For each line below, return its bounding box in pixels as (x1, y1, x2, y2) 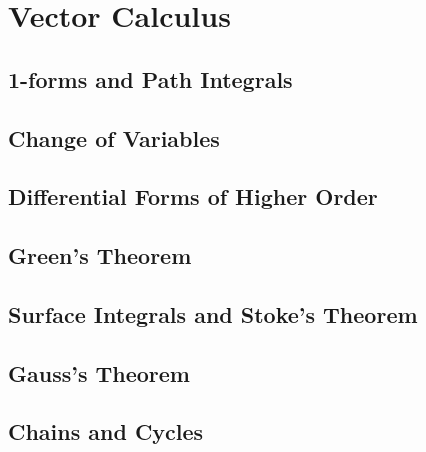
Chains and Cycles (8, 416, 204, 447)
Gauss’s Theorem (8, 357, 190, 388)
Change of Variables (8, 122, 220, 153)
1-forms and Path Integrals (8, 63, 293, 94)
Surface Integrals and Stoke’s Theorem (8, 298, 418, 329)
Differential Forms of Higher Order (8, 181, 378, 212)
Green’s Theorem (8, 240, 192, 271)
